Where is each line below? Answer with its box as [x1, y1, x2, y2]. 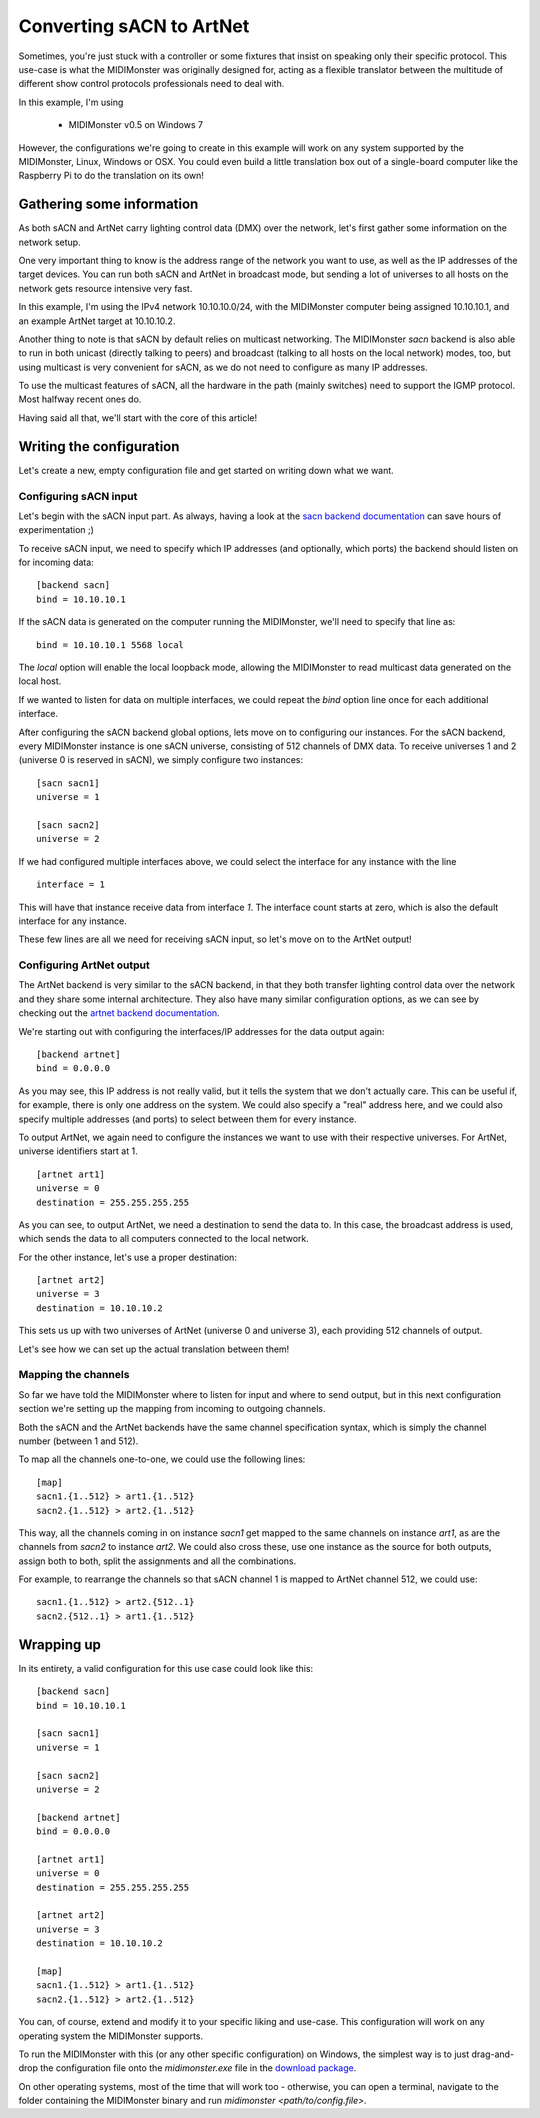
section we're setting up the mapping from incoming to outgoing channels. [18, 1403, 326, 1415]
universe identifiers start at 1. [18, 1145, 139, 1157]
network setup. [18, 236, 81, 248]
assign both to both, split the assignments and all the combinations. [18, 1555, 297, 1567]
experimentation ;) [18, 524, 95, 536]
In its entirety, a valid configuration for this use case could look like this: [18, 1662, 314, 1674]
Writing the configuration [18, 438, 180, 455]
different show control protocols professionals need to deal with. [18, 78, 285, 90]
